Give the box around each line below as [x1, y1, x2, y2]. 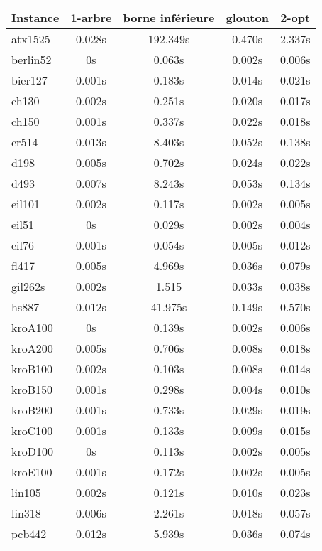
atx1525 [11, 31, 50, 47]
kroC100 [11, 422, 53, 439]
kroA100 [11, 319, 53, 336]
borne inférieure [123, 9, 215, 26]
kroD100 [11, 443, 53, 459]
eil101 [11, 196, 40, 212]
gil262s [11, 278, 45, 294]
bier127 [11, 72, 48, 88]
